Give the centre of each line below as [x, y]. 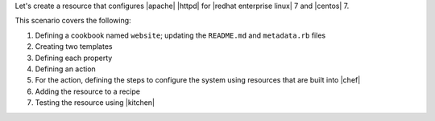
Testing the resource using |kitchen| [95, 103]
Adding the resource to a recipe [88, 91]
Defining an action [65, 69]
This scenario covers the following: [73, 21]
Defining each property [74, 58]
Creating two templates [74, 46]
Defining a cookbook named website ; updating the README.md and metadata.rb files [180, 35]
